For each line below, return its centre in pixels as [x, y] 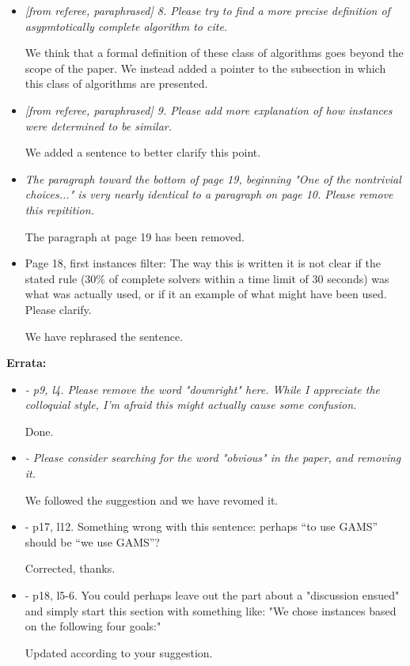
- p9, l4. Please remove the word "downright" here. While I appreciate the [203, 389]
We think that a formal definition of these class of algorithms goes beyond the [214, 53]
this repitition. [59, 209]
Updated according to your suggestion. [119, 652]
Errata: [27, 363]
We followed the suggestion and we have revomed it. [152, 499]
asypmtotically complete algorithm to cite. [126, 26]
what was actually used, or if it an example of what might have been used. [206, 294]
